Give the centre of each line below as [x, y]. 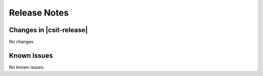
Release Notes [39, 13]
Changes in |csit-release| [48, 30]
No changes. [22, 42]
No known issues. [27, 67]
